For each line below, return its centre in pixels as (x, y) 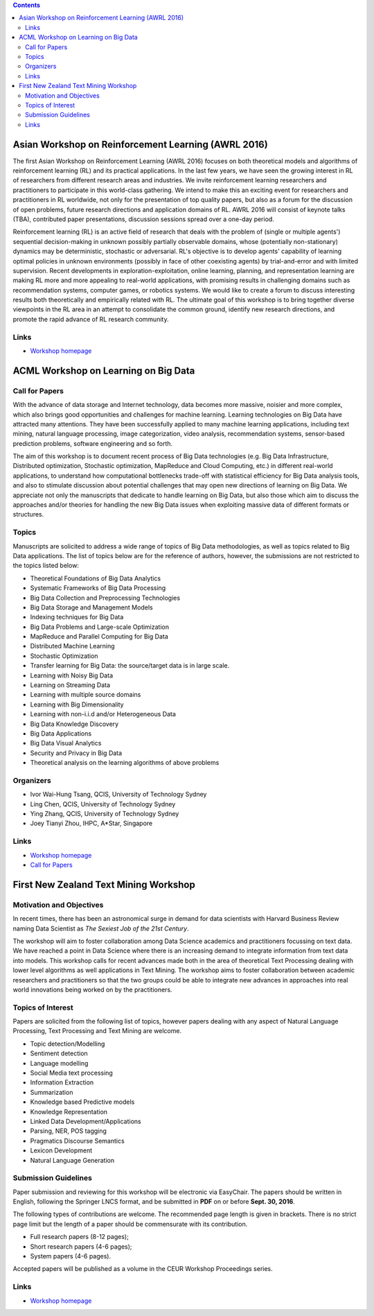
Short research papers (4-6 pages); (81, 1246)
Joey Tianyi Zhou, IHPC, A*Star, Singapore (91, 823)
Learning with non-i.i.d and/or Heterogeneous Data (103, 714)
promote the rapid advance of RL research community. (91, 319)
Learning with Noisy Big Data (72, 675)
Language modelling (59, 1063)
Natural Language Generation (72, 1160)
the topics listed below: (46, 566)
